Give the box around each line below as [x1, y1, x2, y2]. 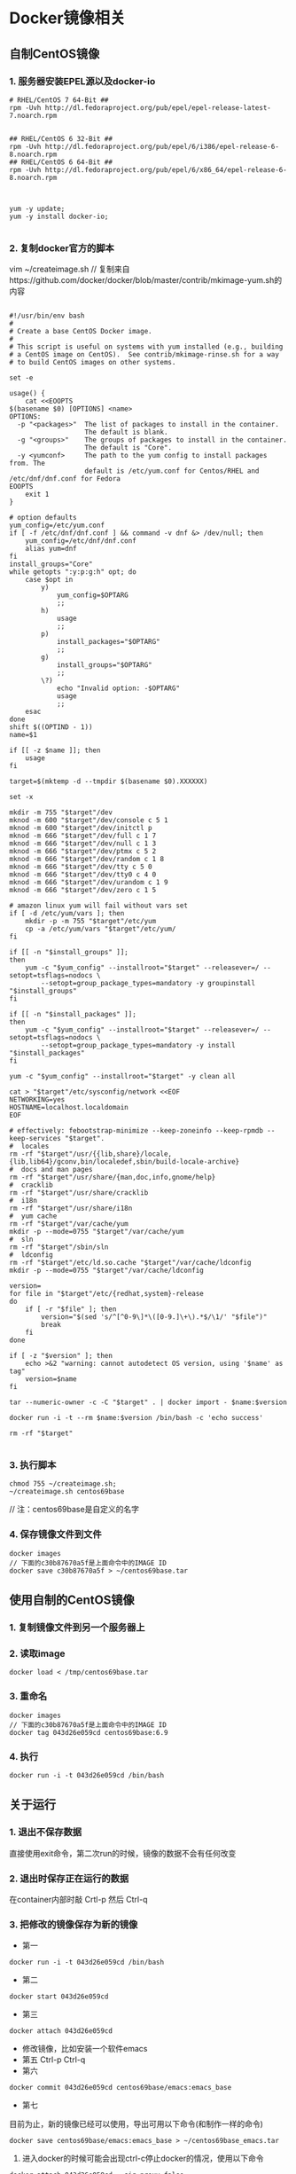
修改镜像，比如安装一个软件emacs [21, 2044, 148, 2054]
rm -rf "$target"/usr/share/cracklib [9, 1189, 149, 1197]
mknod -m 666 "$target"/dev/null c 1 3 [9, 839, 157, 848]
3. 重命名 [9, 1691, 48, 1703]
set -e [9, 373, 34, 382]
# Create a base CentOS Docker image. [9, 327, 152, 336]
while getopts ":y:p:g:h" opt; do [9, 568, 137, 577]
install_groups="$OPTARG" [56, 661, 152, 670]
